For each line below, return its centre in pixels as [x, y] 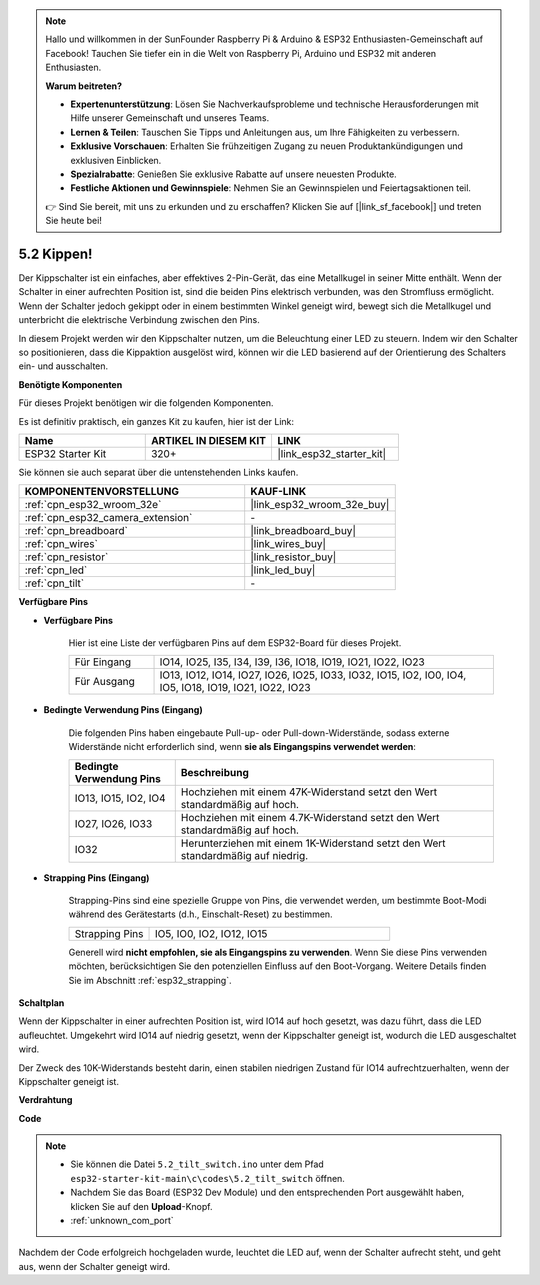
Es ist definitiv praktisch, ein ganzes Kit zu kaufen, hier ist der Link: [156, 421]
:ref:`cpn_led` [56, 570]
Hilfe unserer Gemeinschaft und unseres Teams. [170, 118]
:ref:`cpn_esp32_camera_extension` [108, 518]
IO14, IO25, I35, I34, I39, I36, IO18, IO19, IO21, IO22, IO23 [292, 662]
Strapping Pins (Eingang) [96, 877]
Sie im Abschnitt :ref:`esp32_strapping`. [150, 980]
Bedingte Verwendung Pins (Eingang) [123, 710]
